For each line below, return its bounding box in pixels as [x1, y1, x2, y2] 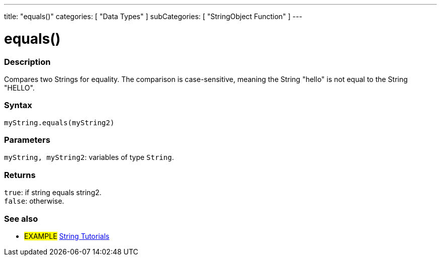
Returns [4, 169, 36, 180]
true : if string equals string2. [4, 188, 102, 197]
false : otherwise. [4, 197, 64, 206]
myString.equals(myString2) [4, 118, 115, 127]
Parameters [4, 135, 50, 145]
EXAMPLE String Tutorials [24, 231, 110, 240]
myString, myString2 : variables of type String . [4, 153, 174, 162]
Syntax [4, 100, 32, 111]
